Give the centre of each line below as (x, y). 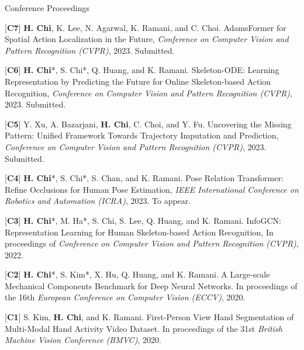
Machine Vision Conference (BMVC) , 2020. (83, 340)
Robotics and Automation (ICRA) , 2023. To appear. (98, 201)
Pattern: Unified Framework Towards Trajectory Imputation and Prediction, (142, 135)
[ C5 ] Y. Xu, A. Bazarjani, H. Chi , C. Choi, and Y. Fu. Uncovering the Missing (148, 124)
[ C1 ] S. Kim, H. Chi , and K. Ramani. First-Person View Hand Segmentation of (149, 317)
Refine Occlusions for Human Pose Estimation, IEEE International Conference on (152, 189)
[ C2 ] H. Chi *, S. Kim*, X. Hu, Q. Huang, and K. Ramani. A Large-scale (137, 274)
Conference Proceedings (47, 8)
